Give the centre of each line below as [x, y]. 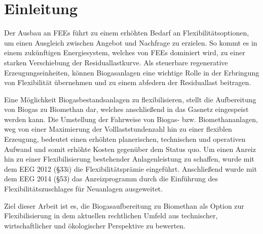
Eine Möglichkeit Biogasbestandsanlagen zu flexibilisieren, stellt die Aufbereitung [130, 99]
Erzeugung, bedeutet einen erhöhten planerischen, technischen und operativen [125, 139]
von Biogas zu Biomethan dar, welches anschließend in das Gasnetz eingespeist [126, 109]
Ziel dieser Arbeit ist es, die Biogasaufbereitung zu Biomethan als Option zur [124, 205]
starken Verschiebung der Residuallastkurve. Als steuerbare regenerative [116, 62]
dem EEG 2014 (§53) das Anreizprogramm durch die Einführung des [111, 179]
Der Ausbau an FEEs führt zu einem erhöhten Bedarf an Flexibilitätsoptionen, [127, 33]
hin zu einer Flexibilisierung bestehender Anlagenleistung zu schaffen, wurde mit [129, 159]
